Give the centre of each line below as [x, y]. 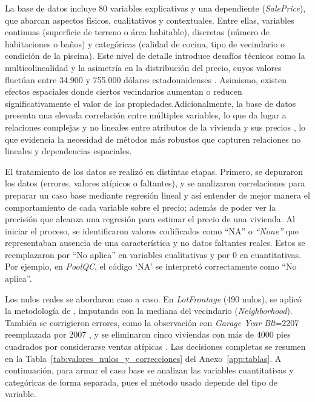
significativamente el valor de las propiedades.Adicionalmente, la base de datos [151, 103]
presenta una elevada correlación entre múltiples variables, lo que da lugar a [146, 115]
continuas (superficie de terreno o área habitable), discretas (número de [137, 32]
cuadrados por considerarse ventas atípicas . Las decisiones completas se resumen [155, 346]
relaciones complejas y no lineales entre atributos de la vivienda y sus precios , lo [155, 127]
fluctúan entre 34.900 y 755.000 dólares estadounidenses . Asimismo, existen [146, 79]
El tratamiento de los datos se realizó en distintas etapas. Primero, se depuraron [154, 171]
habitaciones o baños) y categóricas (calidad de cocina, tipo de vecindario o [145, 43]
